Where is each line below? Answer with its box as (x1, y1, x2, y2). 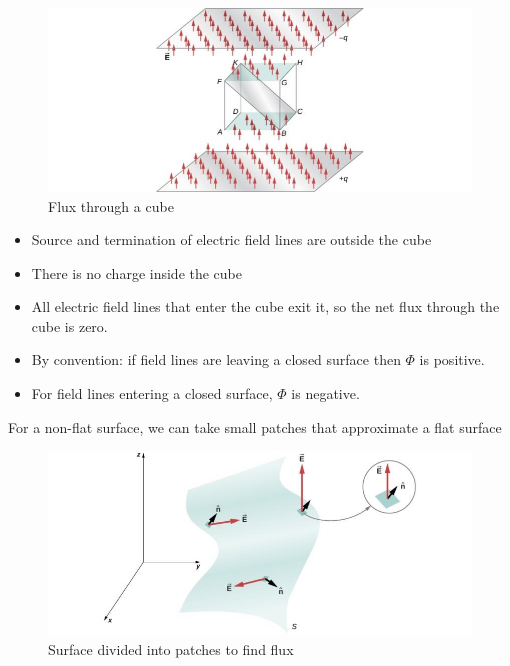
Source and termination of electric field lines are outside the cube (31, 229, 432, 250)
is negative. (291, 383, 360, 404)
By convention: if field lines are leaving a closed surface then (31, 349, 401, 370)
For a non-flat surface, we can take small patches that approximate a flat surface (8, 416, 502, 437)
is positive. (419, 349, 485, 370)
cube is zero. (31, 315, 108, 336)
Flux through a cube (48, 195, 174, 216)
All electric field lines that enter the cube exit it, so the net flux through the (31, 296, 500, 317)
